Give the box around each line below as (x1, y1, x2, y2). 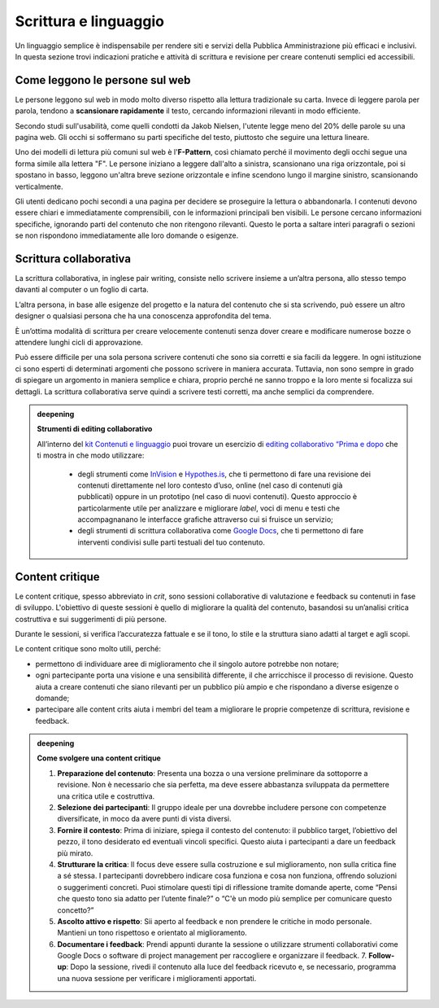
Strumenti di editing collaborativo (37, 424, 153, 434)
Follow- (368, 951, 395, 961)
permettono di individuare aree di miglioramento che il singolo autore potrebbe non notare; (35, 659, 339, 668)
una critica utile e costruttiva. (57, 791, 155, 801)
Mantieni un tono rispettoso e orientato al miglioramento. (57, 928, 247, 938)
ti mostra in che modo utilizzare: (37, 450, 145, 460)
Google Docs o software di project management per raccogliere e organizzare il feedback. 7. (57, 951, 367, 961)
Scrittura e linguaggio (15, 12, 164, 30)
